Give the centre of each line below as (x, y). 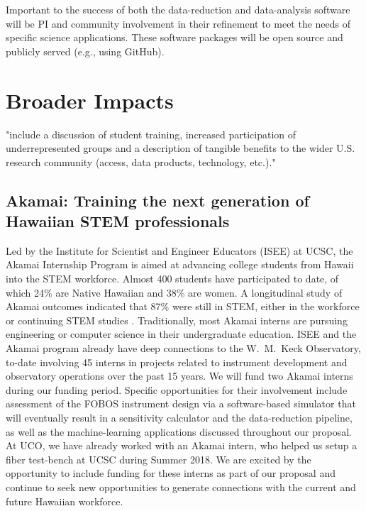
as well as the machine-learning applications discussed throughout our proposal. (179, 431)
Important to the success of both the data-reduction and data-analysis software (178, 9)
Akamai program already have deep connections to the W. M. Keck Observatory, (183, 348)
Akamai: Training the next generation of (157, 200)
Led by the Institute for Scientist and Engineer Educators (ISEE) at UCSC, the (179, 250)
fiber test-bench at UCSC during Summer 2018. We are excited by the (159, 459)
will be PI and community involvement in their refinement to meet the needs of (178, 23)
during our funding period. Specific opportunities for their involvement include (177, 389)
